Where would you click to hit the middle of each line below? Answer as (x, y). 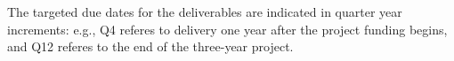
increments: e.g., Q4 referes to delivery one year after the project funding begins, (227, 29)
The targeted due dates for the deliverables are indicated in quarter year (205, 11)
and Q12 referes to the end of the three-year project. (150, 46)
